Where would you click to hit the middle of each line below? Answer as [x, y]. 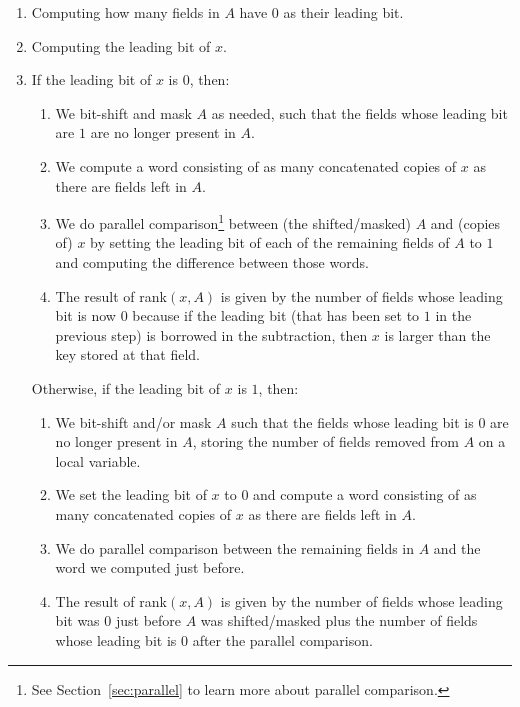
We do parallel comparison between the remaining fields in [235, 547]
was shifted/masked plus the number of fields [339, 620]
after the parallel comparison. [282, 639]
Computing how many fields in [125, 12]
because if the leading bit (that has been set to [276, 315]
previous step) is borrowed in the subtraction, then [211, 334]
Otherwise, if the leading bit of [126, 387]
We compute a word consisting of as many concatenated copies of [256, 165]
